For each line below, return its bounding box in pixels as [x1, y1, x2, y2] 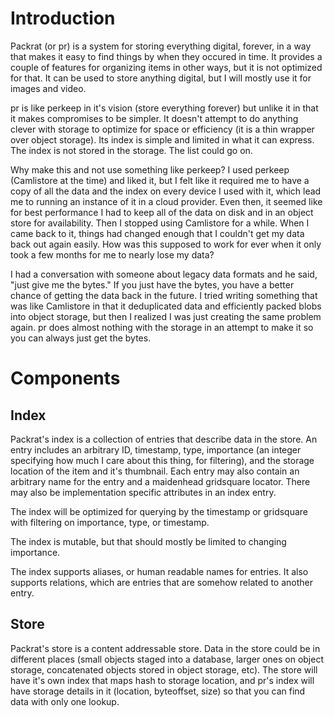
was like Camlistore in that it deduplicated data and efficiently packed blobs [10, 300, 322, 312]
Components [10, 367, 121, 390]
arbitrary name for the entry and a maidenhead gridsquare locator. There [10, 475, 311, 487]
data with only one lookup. [10, 695, 120, 707]
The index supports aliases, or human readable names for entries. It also [10, 565, 309, 577]
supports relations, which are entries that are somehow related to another [10, 576, 313, 588]
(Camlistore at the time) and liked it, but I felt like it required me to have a [10, 174, 310, 186]
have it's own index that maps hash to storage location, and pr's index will [10, 674, 315, 686]
